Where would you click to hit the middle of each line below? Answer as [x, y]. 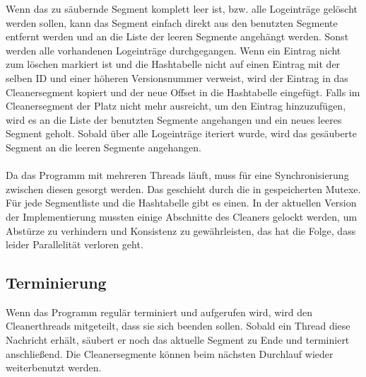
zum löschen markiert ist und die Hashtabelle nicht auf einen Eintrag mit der [173, 64]
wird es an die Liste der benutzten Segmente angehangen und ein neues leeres [174, 119]
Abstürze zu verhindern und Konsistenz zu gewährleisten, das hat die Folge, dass [181, 230]
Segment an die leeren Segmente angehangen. [104, 147]
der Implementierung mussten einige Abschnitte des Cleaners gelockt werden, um [182, 216]
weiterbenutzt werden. [54, 367]
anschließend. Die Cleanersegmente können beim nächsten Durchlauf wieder [170, 353]
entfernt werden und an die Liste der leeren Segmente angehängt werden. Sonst [177, 36]
